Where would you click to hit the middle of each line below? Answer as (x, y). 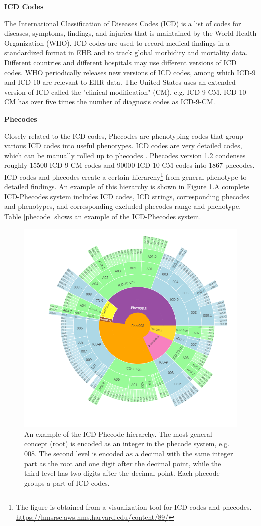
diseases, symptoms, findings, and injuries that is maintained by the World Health (130, 33)
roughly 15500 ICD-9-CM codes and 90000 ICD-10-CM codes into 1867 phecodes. (129, 165)
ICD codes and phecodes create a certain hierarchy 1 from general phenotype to (125, 176)
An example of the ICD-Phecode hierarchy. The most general (118, 433)
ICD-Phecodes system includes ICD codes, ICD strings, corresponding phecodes (127, 196)
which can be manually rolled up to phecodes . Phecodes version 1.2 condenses (125, 155)
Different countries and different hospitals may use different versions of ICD (120, 62)
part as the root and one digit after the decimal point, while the (123, 463)
